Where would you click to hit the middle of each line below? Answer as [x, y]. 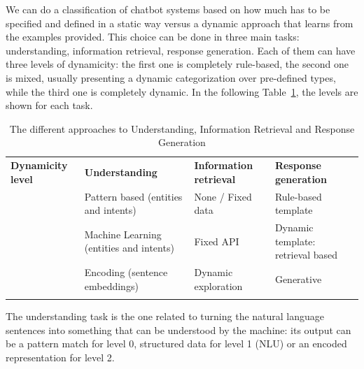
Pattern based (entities [133, 196]
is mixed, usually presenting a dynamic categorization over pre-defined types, [171, 77]
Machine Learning [123, 234]
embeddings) [111, 285]
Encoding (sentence [126, 272]
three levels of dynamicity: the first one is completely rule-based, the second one [177, 64]
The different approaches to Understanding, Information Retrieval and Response [182, 128]
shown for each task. [49, 105]
